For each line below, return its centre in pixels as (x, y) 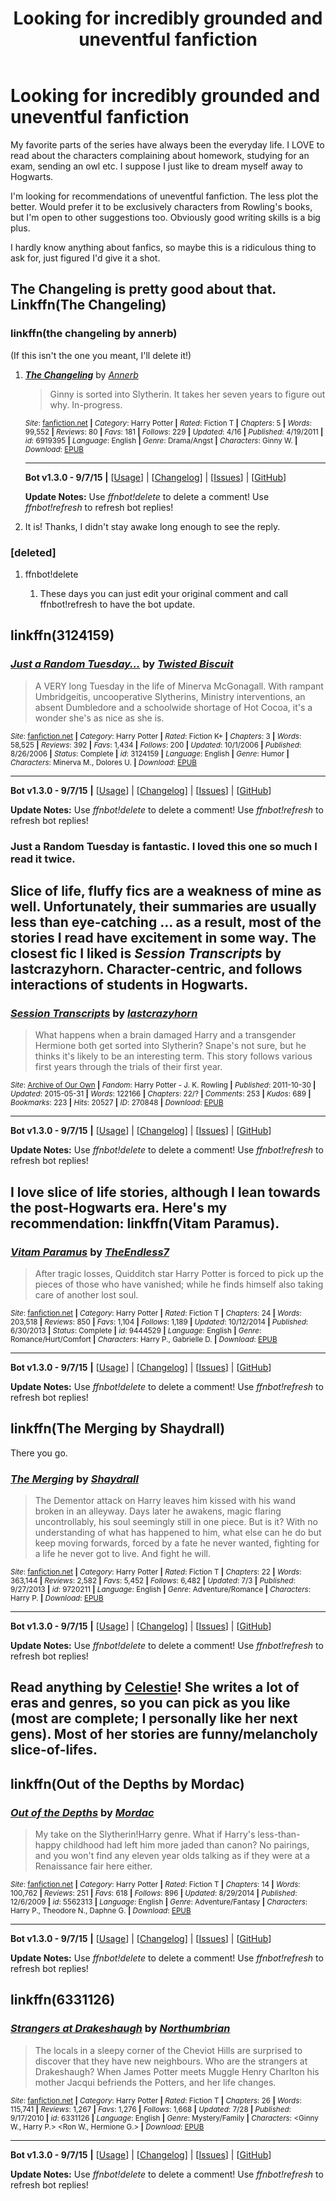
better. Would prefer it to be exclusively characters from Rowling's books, (161, 206)
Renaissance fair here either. (93, 1866)
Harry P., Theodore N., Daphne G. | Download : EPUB (101, 1911)
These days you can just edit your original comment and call (164, 593)
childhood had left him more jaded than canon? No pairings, (186, 1845)
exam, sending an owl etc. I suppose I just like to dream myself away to (157, 166)
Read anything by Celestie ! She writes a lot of (155, 1687)
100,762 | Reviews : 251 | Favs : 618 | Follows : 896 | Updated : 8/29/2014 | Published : (154, 1893)
